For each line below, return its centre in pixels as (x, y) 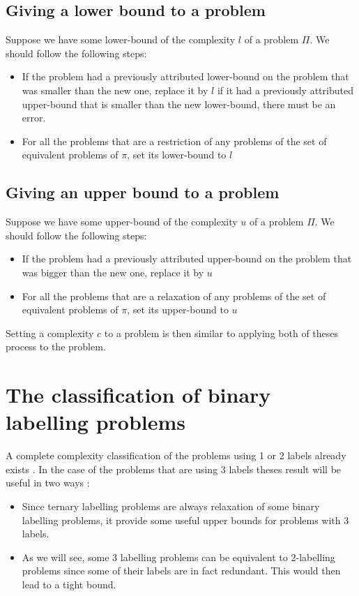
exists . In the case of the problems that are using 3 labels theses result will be (174, 469)
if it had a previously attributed (285, 90)
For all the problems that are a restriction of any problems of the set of (174, 141)
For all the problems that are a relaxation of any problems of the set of (174, 296)
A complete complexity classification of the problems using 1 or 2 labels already (176, 455)
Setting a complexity (50, 333)
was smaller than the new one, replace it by (115, 90)
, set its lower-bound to (177, 155)
